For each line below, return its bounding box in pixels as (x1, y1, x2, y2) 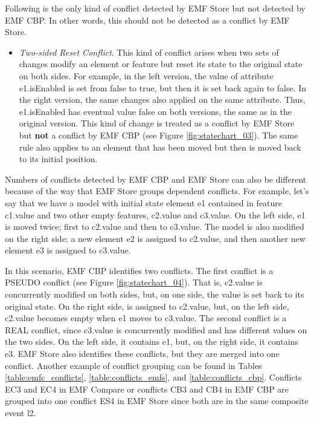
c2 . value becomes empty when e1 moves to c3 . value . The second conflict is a (5, 312, 287, 324)
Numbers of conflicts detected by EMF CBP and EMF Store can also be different (5, 172, 307, 185)
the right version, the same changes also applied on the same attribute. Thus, (19, 93, 306, 106)
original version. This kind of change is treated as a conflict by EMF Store (19, 117, 295, 129)
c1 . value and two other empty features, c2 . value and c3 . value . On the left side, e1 (5, 208, 306, 221)
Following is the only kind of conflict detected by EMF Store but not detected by (5, 2, 306, 14)
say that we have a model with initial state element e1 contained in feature (5, 196, 283, 209)
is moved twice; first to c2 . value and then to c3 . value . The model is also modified (5, 220, 304, 233)
